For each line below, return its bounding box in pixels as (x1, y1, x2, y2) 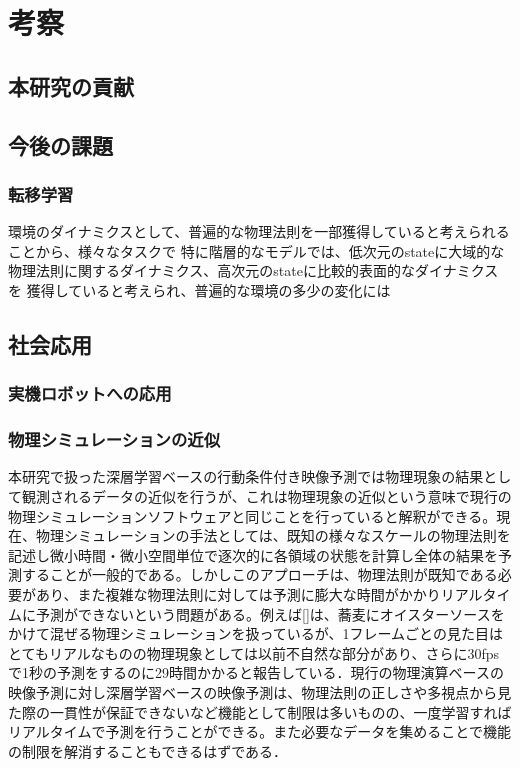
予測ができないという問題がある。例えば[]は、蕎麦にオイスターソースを (35, 603, 505, 624)
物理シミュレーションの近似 (8, 427, 221, 452)
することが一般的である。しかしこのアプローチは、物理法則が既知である (21, 564, 498, 585)
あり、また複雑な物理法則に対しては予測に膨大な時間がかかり (35, 583, 441, 604)
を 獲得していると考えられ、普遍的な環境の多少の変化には (8, 279, 391, 300)
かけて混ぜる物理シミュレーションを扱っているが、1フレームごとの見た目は (8, 623, 503, 644)
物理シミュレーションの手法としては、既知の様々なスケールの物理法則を (35, 525, 511, 546)
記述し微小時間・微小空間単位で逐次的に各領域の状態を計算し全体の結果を (8, 544, 498, 565)
